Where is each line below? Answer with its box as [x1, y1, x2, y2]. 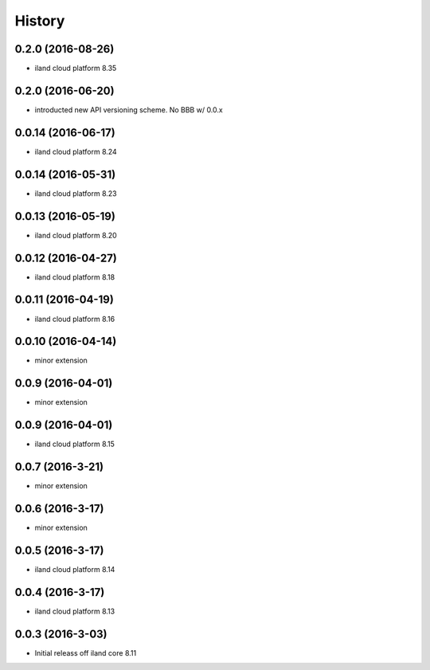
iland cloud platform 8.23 [34, 188, 117, 198]
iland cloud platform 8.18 [34, 272, 115, 282]
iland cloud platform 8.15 [34, 439, 115, 449]
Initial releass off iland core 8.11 [34, 648, 137, 657]
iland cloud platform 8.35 [34, 64, 117, 73]
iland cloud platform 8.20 [34, 230, 117, 240]
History [14, 12, 65, 29]
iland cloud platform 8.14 [34, 564, 115, 574]
